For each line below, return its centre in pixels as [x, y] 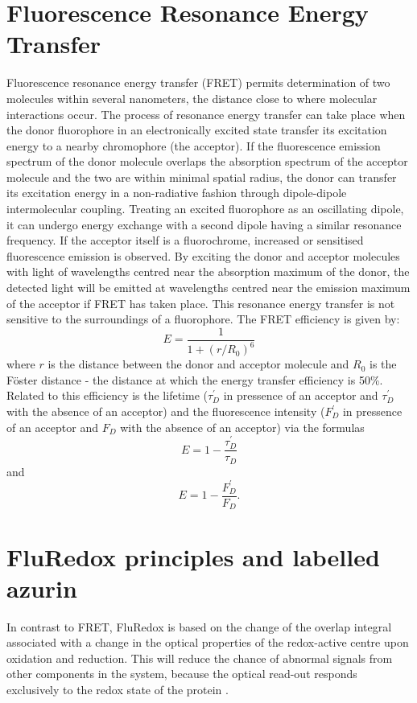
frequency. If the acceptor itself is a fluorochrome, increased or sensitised [185, 240]
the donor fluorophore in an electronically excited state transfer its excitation [197, 130]
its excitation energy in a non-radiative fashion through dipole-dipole [177, 193]
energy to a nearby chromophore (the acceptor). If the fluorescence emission [194, 145]
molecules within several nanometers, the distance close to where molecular [192, 98]
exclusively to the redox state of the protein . [118, 690]
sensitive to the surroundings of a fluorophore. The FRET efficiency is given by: [203, 319]
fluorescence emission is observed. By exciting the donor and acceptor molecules [203, 255]
